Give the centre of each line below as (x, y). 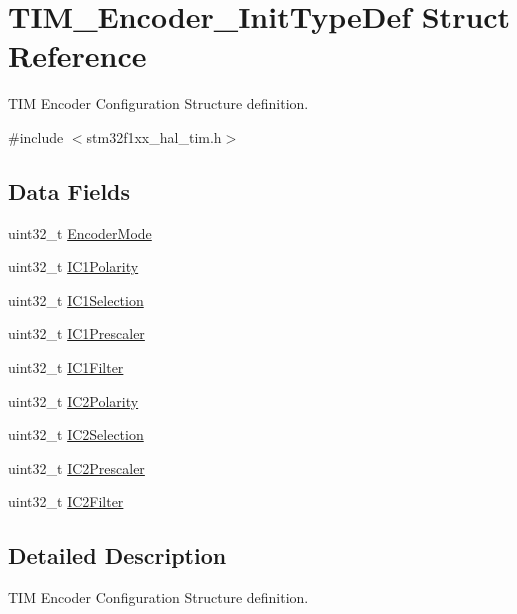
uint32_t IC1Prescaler (76, 333)
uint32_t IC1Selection (76, 299)
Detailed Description (117, 555)
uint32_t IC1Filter (66, 367)
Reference (77, 55)
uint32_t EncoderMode (80, 232)
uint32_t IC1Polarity (73, 266)
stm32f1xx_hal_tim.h (154, 136)
